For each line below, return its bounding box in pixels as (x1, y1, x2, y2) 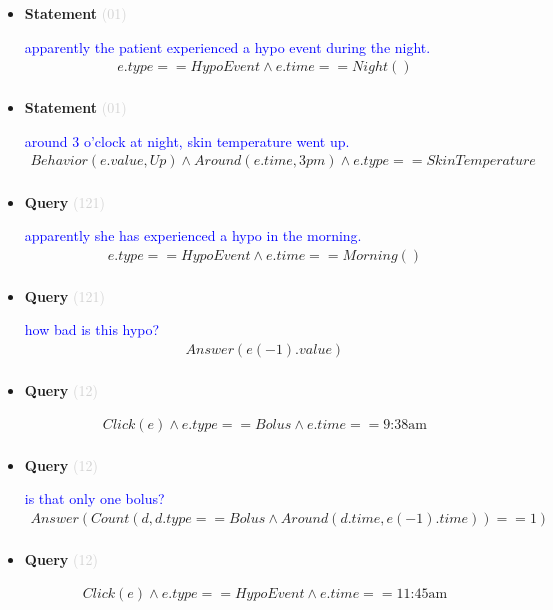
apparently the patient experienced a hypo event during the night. (24, 36, 431, 57)
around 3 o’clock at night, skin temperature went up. (24, 130, 350, 151)
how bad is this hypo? (24, 319, 160, 340)
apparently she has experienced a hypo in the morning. (24, 225, 362, 246)
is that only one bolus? (24, 488, 165, 509)
